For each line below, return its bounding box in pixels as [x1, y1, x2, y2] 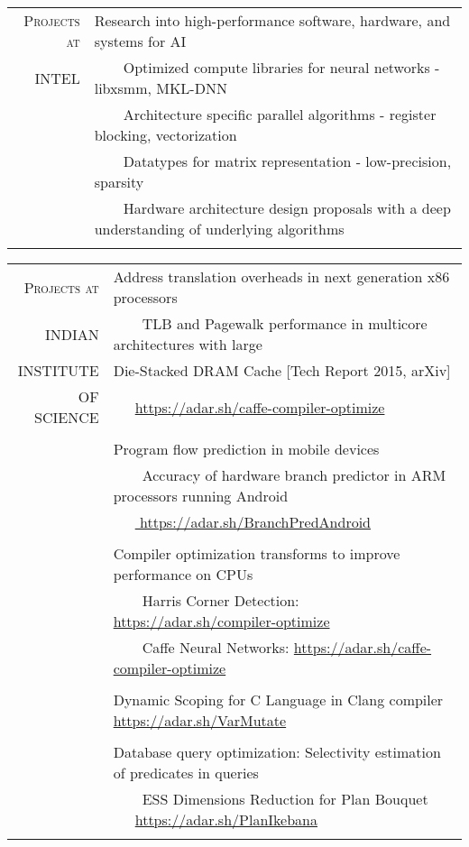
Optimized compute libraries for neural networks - [123, 57, 440, 78]
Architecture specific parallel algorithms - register [123, 104, 437, 124]
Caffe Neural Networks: [142, 637, 290, 658]
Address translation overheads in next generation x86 [113, 266, 450, 287]
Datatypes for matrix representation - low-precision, [123, 151, 452, 171]
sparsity [94, 171, 144, 192]
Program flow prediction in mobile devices [113, 438, 380, 459]
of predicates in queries [113, 762, 259, 783]
